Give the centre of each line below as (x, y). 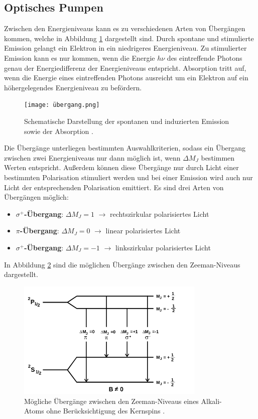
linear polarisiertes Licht (143, 231)
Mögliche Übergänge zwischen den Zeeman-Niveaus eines (111, 401)
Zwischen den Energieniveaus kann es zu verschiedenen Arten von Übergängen (125, 28)
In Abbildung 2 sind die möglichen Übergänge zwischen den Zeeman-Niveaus (122, 264)
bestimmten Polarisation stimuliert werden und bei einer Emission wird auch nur (128, 177)
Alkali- (211, 401)
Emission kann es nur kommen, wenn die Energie (80, 57)
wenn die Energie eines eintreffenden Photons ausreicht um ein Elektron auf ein (126, 78)
